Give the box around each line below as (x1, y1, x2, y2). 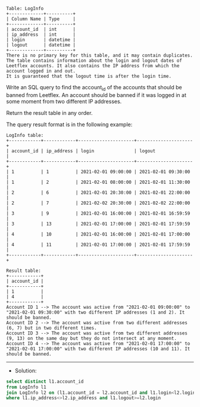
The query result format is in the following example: (6, 121, 133, 128)
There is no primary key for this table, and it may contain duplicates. (6, 52, 193, 58)
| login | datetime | (6, 37, 76, 43)
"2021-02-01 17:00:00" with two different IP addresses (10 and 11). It (6, 346, 190, 352)
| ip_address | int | (6, 32, 76, 37)
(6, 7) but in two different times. (6, 325, 97, 331)
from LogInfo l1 (6, 384, 46, 390)
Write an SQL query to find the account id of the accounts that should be (6, 84, 183, 92)
